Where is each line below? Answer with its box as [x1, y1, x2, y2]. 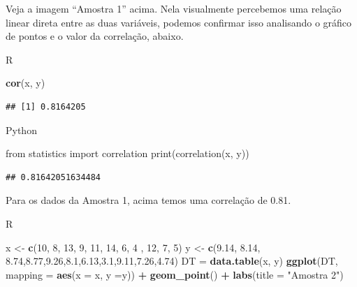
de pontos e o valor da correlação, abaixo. [6, 29, 184, 43]
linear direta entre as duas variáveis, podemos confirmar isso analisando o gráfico [6, 15, 352, 29]
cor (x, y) [6, 75, 45, 90]
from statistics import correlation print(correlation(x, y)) [6, 146, 249, 161]
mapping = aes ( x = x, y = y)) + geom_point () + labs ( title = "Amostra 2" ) [6, 267, 344, 281]
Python [6, 122, 37, 137]
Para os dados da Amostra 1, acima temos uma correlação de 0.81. [6, 193, 291, 207]
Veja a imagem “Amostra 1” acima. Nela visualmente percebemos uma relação [6, 1, 342, 15]
